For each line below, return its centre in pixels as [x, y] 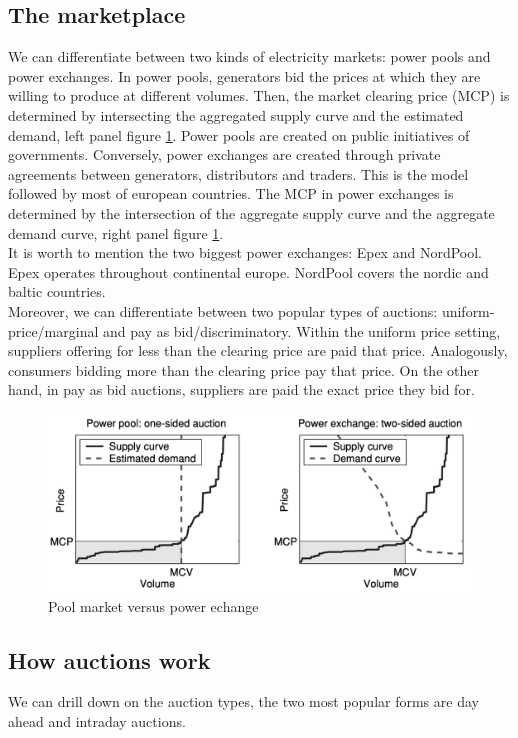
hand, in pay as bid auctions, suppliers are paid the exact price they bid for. [241, 389]
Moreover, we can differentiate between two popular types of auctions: [223, 310]
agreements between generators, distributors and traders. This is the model [238, 173]
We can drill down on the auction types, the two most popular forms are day [243, 701]
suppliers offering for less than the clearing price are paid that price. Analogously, [258, 350]
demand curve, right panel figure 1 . [116, 232]
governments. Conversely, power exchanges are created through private [224, 154]
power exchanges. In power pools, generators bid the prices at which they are [244, 75]
